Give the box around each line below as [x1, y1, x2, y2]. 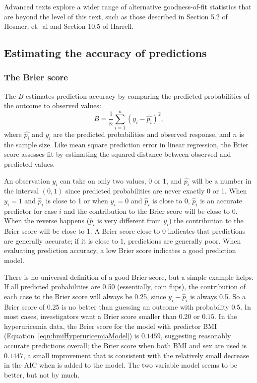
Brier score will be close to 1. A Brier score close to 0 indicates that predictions [4, 226, 246, 236]
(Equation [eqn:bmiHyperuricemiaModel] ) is [4, 330, 139, 341]
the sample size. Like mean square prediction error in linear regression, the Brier [4, 139, 249, 149]
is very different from [97, 215, 161, 226]
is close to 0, [152, 195, 190, 206]
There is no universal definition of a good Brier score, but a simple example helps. [4, 271, 254, 282]
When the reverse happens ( [4, 215, 90, 226]
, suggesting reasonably [160, 330, 231, 341]
